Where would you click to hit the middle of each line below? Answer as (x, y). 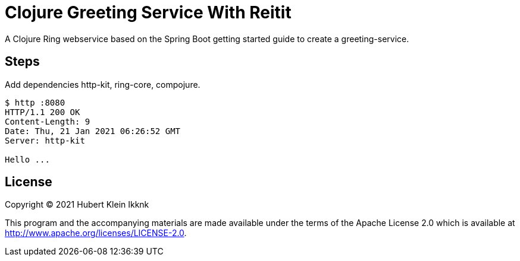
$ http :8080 (35, 102)
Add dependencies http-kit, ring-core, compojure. (103, 84)
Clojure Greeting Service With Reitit (148, 12)
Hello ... (27, 159)
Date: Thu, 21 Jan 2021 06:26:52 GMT (93, 131)
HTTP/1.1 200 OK (43, 112)
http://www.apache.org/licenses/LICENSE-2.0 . (96, 233)
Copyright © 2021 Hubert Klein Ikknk (77, 205)
